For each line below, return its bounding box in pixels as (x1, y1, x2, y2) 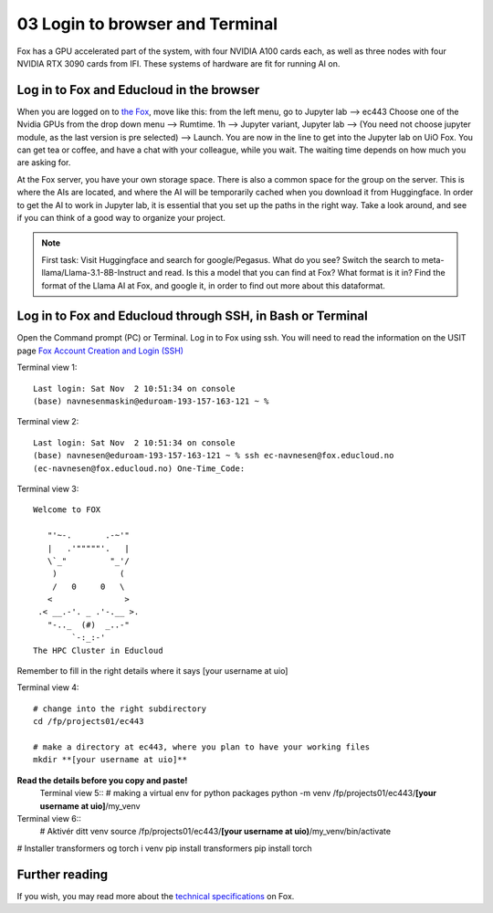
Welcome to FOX (33, 505, 101, 515)
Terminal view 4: (16, 682, 79, 693)
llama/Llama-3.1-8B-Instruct (41, 268, 147, 278)
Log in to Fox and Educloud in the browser (16, 82, 260, 98)
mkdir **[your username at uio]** (33, 754, 187, 765)
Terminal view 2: (16, 416, 79, 427)
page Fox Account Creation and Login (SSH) (16, 345, 184, 356)
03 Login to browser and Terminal (16, 14, 278, 34)
